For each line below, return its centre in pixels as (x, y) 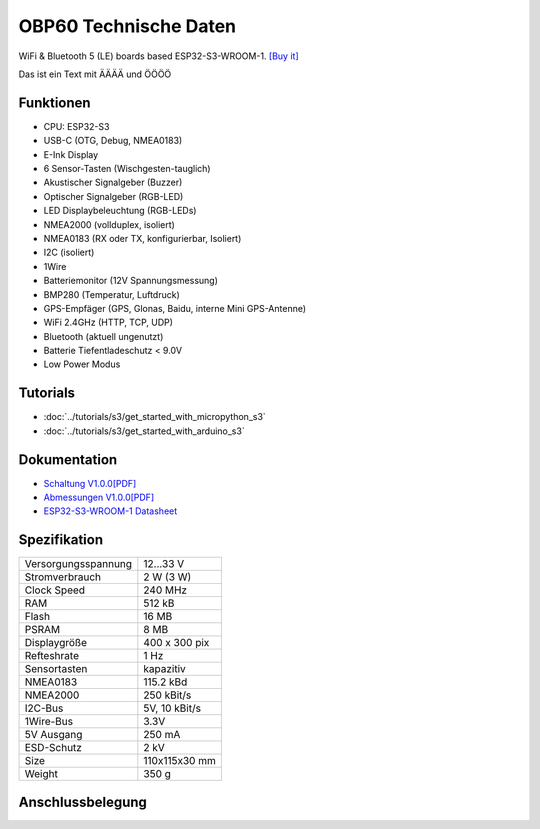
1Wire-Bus (49, 722)
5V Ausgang (53, 735)
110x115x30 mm (180, 761)
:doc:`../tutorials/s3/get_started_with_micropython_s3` (155, 417)
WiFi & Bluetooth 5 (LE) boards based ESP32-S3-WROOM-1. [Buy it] (158, 56)
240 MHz (165, 590)
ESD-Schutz (53, 748)
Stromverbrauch (63, 577)
